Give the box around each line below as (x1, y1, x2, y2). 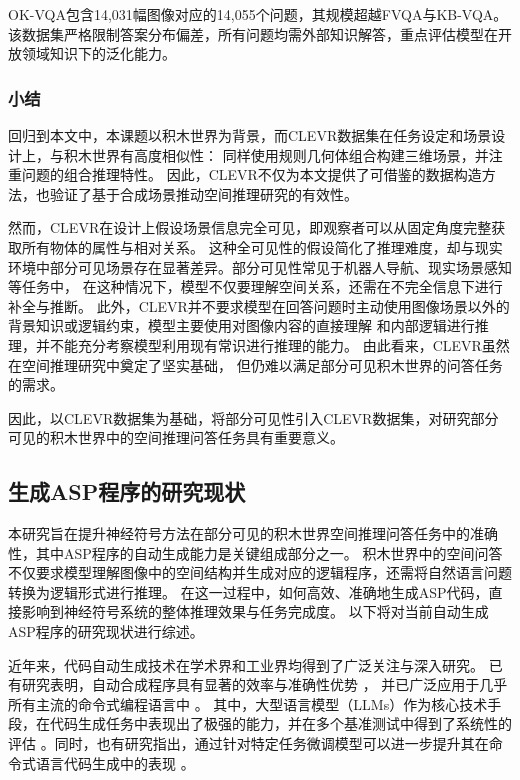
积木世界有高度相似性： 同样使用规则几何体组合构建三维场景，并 (63, 144, 489, 165)
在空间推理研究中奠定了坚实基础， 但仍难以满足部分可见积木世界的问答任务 (8, 354, 503, 375)
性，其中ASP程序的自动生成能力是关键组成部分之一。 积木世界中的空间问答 (8, 542, 503, 563)
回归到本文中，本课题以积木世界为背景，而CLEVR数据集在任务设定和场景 (8, 125, 492, 145)
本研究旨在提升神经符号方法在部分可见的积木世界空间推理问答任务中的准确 (8, 523, 498, 544)
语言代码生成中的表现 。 (35, 752, 195, 773)
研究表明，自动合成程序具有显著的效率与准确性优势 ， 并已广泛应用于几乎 (21, 674, 508, 695)
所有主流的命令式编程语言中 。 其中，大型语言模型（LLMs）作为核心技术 (8, 693, 488, 714)
